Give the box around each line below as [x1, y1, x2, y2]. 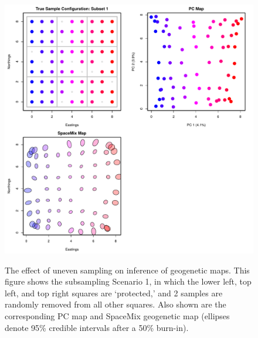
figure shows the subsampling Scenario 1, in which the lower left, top [5, 275, 252, 288]
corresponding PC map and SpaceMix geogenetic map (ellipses [5, 309, 230, 322]
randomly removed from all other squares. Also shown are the [5, 298, 226, 310]
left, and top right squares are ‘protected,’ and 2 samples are [5, 286, 223, 299]
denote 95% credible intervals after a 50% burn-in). [5, 321, 189, 333]
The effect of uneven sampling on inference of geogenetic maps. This [5, 263, 250, 276]
